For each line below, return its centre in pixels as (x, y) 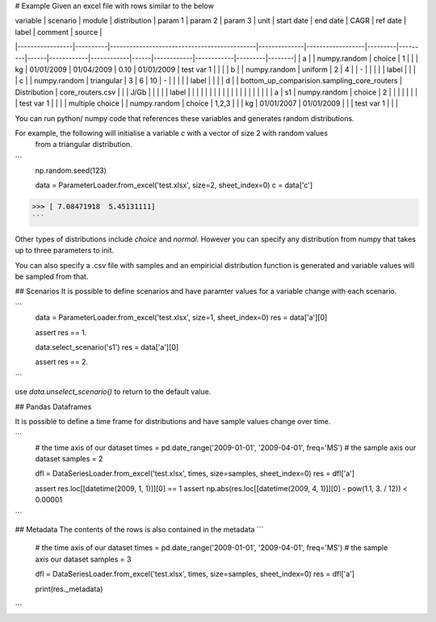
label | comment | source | (59, 32)
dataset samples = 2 (69, 459)
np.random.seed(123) (71, 170)
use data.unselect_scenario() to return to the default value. (113, 392)
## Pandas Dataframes (53, 406)
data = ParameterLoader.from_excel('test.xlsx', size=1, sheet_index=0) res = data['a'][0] (181, 317)
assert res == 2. (62, 362)
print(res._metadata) (69, 589)
